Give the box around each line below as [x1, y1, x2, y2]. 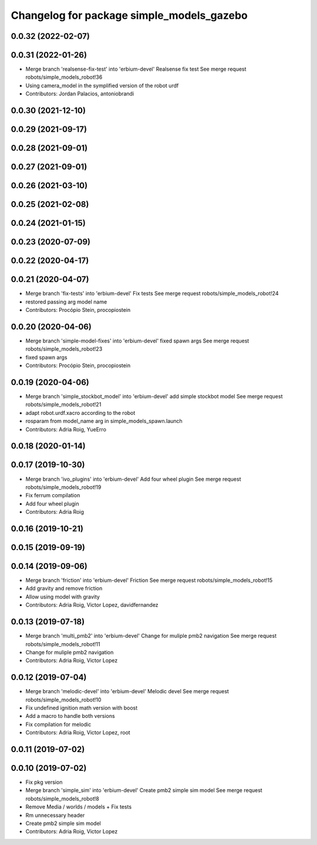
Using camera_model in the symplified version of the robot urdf [25, 82, 179, 89]
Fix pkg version [25, 779, 63, 786]
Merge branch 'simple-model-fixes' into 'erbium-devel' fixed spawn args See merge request [25, 337, 249, 344]
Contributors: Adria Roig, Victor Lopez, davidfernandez [25, 601, 158, 608]
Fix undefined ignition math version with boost [25, 704, 138, 711]
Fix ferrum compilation [25, 492, 80, 499]
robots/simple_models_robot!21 [25, 401, 102, 408]
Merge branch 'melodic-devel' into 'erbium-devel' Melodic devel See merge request [25, 688, 229, 695]
